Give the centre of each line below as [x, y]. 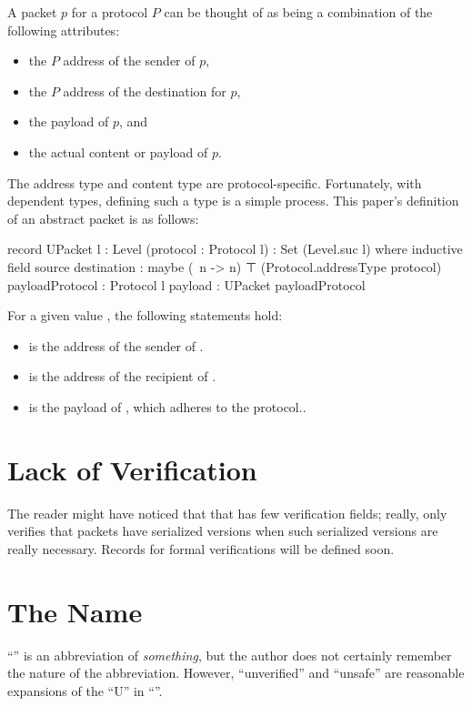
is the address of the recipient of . [122, 376]
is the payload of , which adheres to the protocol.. [167, 406]
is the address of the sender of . [116, 345]
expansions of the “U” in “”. [85, 690]
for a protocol [110, 12]
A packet [32, 12]
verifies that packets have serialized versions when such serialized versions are [223, 531]
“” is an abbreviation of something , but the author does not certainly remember [230, 655]
